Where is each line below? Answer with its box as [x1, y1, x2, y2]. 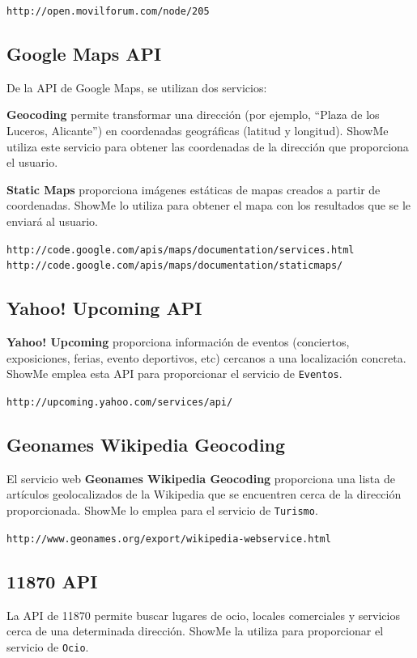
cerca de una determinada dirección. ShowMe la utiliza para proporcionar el [6, 622, 384, 639]
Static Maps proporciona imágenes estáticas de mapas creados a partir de [6, 180, 381, 197]
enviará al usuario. [6, 213, 98, 230]
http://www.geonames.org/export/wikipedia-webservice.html [6, 533, 331, 545]
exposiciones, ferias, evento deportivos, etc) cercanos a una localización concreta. [6, 349, 406, 366]
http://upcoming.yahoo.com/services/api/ [6, 396, 233, 408]
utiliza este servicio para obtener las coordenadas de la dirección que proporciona [6, 138, 409, 155]
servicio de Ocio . [6, 638, 89, 655]
